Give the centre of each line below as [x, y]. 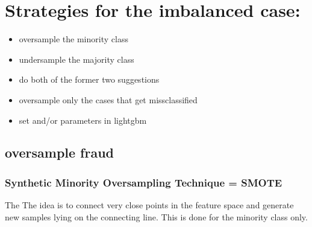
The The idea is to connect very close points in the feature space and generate [149, 205]
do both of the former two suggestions [89, 79]
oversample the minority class [73, 39]
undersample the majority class [76, 59]
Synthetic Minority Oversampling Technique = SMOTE [144, 182]
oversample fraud [60, 152]
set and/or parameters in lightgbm [83, 120]
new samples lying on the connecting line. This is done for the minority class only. [156, 216]
